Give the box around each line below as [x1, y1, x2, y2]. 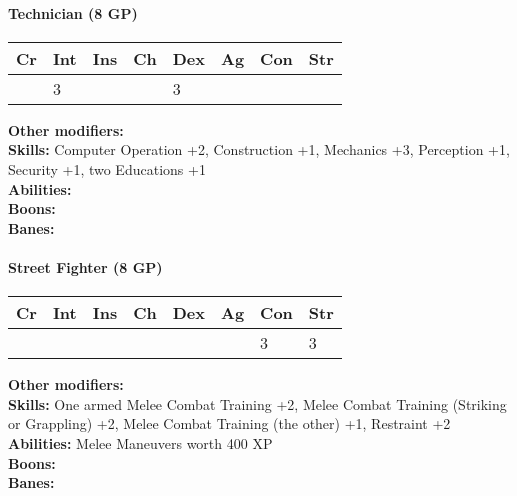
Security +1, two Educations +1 [8, 158, 206, 179]
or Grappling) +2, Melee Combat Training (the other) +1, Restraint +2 [8, 413, 451, 434]
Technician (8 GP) [8, 2, 138, 23]
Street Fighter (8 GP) [8, 256, 163, 277]
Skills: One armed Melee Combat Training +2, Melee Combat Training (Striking [8, 393, 507, 414]
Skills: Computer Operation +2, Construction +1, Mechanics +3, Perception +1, [8, 139, 510, 160]
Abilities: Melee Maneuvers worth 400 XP [8, 432, 273, 453]
